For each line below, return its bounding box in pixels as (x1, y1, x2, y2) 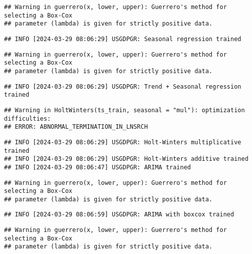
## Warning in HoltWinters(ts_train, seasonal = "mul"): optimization (4, 106, 245, 114)
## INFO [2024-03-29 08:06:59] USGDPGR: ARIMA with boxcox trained (4, 211, 234, 218)
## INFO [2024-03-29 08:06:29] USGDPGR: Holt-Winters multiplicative (4, 138, 241, 146)
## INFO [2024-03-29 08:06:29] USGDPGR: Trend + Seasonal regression (4, 83, 241, 90)
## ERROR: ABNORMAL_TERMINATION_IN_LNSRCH (4, 123, 148, 131)
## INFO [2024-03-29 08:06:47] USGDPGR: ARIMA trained (4, 163, 191, 171)
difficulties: (4, 115, 51, 122)
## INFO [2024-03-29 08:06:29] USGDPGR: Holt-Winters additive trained (4, 155, 248, 163)
